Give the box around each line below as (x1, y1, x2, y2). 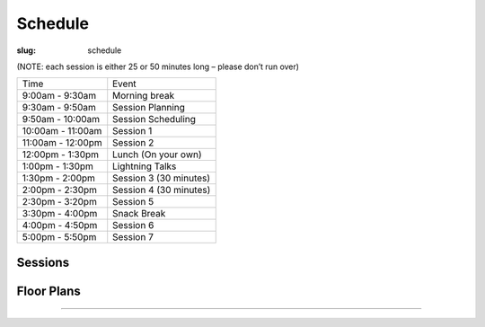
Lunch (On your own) (112, 148, 202, 161)
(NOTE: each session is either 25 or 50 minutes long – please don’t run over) (16, 61, 300, 72)
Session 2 (112, 137, 154, 149)
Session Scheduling (112, 113, 197, 126)
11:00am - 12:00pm (22, 137, 102, 149)
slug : (16, 45, 36, 56)
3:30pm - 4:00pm (22, 208, 98, 220)
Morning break (112, 90, 175, 102)
